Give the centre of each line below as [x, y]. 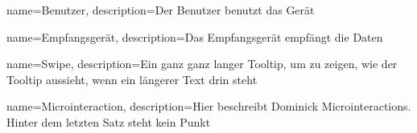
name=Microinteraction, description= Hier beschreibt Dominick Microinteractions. [209, 106]
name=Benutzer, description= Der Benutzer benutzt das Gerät [161, 10]
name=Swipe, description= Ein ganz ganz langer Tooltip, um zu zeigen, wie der [202, 64]
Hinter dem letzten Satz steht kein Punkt [109, 121]
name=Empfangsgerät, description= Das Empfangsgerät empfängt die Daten [195, 36]
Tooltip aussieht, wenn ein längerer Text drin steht [132, 79]
